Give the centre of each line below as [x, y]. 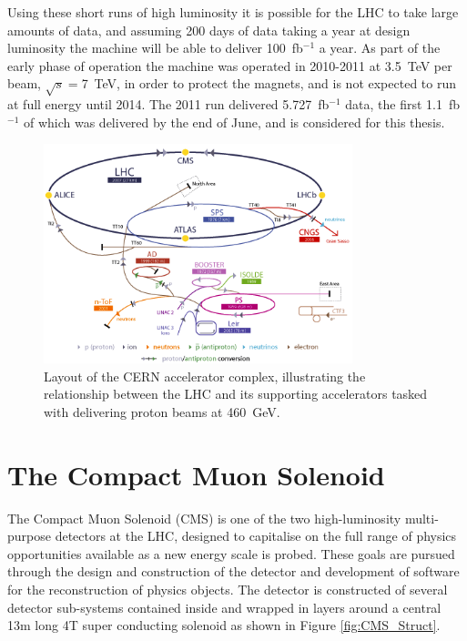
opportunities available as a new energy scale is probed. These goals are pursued [231, 553]
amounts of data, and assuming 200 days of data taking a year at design [209, 30]
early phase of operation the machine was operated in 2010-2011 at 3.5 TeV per [230, 65]
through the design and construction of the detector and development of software [233, 571]
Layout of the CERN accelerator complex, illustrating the [205, 376]
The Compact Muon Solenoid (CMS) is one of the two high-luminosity [204, 518]
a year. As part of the [380, 48]
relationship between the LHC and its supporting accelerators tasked [236, 394]
